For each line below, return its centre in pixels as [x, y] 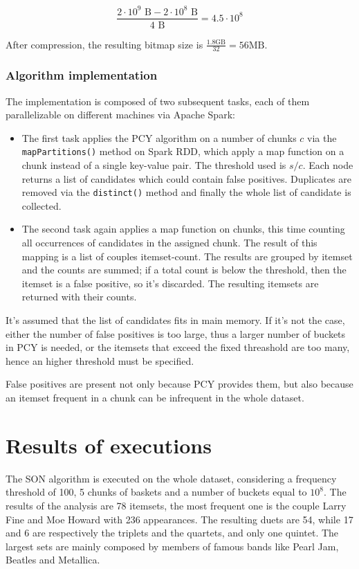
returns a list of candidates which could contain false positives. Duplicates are [186, 178]
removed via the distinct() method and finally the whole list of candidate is [186, 192]
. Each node [328, 165]
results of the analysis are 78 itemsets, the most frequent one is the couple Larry [176, 505]
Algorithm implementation [82, 75]
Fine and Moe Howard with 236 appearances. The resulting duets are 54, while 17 [179, 519]
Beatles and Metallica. [53, 560]
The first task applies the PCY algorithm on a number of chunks [159, 137]
